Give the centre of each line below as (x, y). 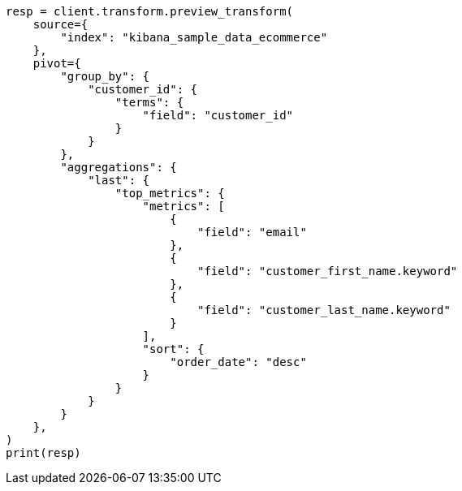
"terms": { (149, 102)
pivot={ (57, 63)
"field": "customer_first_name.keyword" (328, 271)
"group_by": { (105, 76)
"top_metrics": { (170, 193)
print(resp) (43, 453)
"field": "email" (252, 232)
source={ (60, 24)
